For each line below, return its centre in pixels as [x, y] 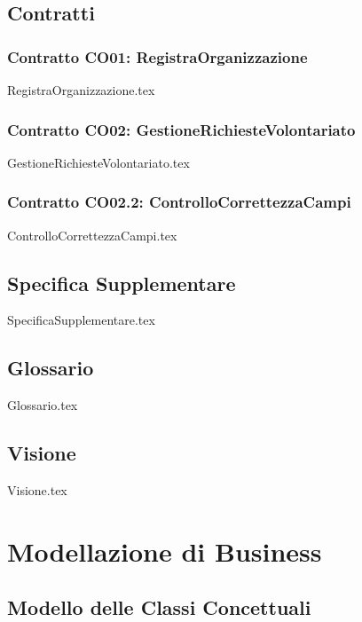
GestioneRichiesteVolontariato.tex [98, 162]
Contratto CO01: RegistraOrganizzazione [157, 56]
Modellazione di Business [165, 551]
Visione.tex [37, 490]
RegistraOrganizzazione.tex [81, 90]
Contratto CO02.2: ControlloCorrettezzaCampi [179, 202]
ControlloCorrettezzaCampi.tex [92, 235]
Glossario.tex [43, 405]
